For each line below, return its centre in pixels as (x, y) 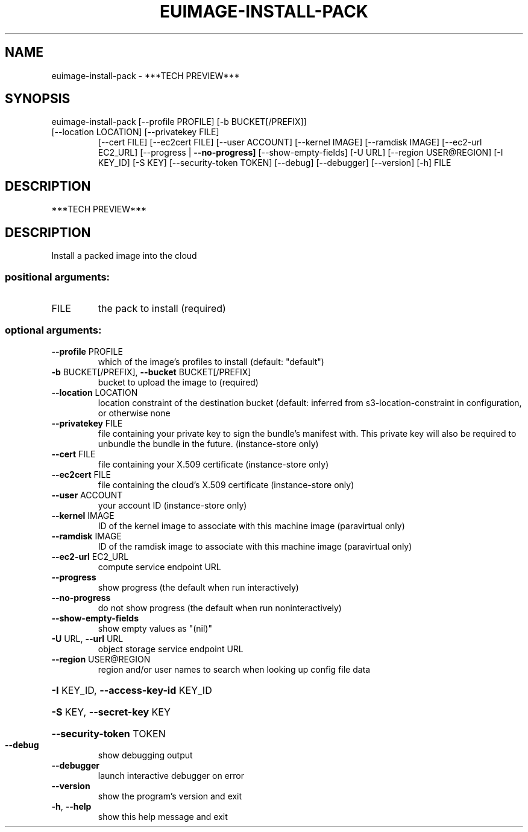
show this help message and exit (163, 816)
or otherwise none (134, 413)
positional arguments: (58, 277)
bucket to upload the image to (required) (178, 382)
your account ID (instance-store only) (172, 505)
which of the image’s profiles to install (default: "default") (211, 361)
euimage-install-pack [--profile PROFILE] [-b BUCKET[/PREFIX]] (179, 122)
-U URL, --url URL (87, 638)
